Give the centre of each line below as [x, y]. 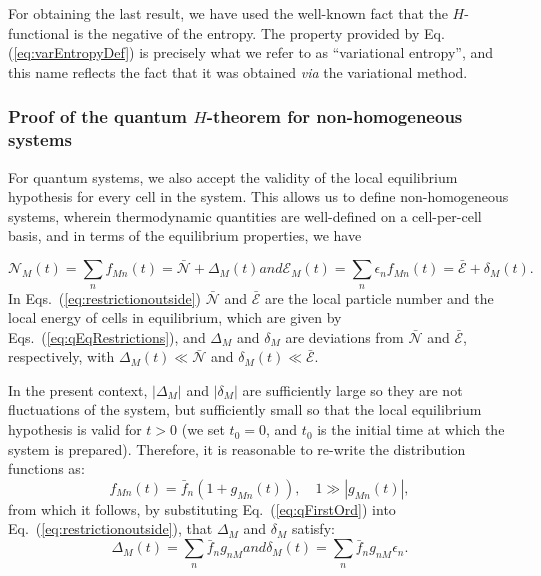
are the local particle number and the [379, 297]
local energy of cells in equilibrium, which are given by [175, 317]
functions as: [46, 468]
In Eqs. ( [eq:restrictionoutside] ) [105, 297]
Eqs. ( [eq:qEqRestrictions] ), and [107, 336]
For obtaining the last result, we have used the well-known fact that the [228, 13]
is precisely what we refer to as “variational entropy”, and [316, 52]
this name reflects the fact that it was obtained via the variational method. [238, 71]
